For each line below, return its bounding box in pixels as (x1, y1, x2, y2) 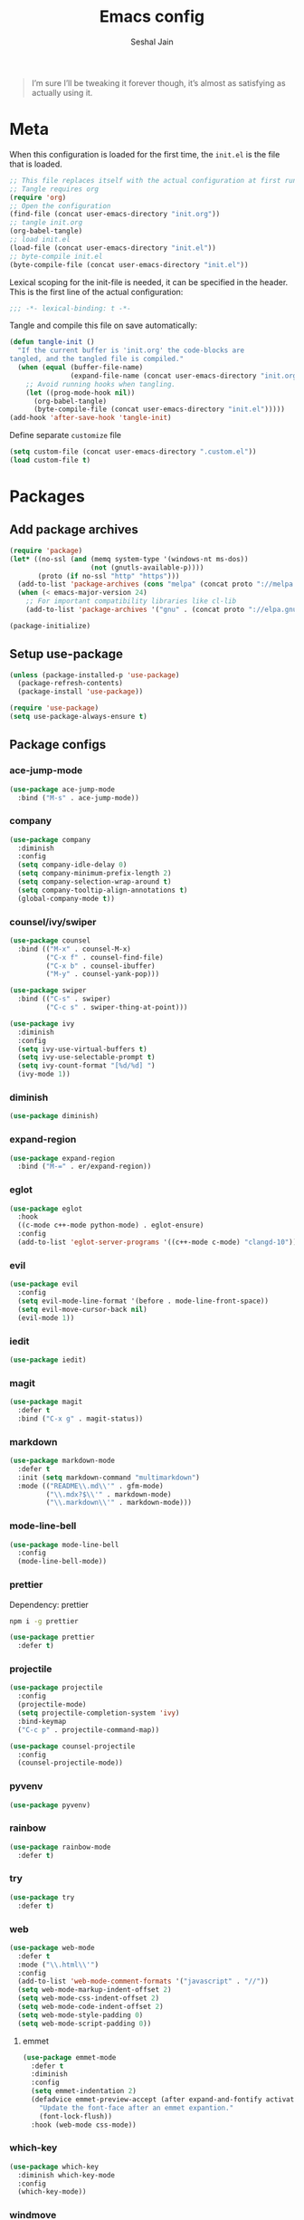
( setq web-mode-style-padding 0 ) (17, 2010, 144, 2020)
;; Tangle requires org (9, 184, 100, 194)
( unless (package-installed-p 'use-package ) (9, 670, 180, 680)
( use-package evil (9, 1279, 79, 1289)
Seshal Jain (130, 36, 174, 47)
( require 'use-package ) (9, 703, 100, 713)
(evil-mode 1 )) (17, 1313, 75, 1323)
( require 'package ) (9, 546, 83, 555)
